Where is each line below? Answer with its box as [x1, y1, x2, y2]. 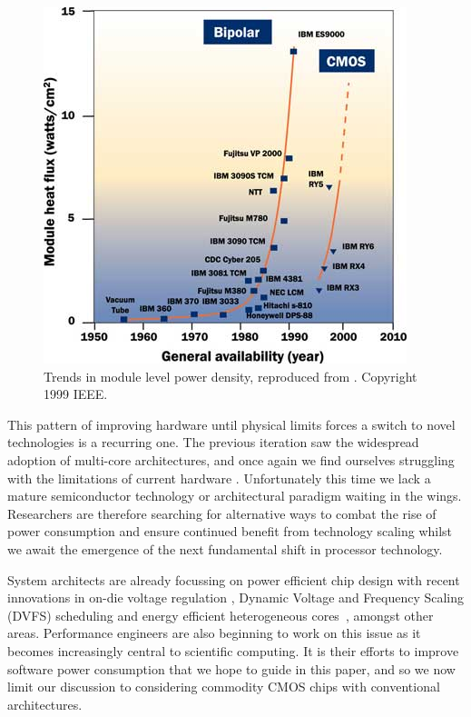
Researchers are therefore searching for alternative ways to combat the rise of [7, 503, 437, 523]
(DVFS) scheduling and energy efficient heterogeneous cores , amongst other [7, 605, 434, 624]
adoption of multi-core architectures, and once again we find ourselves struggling [7, 450, 455, 469]
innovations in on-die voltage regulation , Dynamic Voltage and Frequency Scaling [7, 588, 465, 607]
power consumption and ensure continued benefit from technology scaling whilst [7, 522, 453, 541]
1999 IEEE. [44, 384, 108, 403]
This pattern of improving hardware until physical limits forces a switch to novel [7, 414, 456, 433]
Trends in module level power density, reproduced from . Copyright [44, 366, 417, 385]
